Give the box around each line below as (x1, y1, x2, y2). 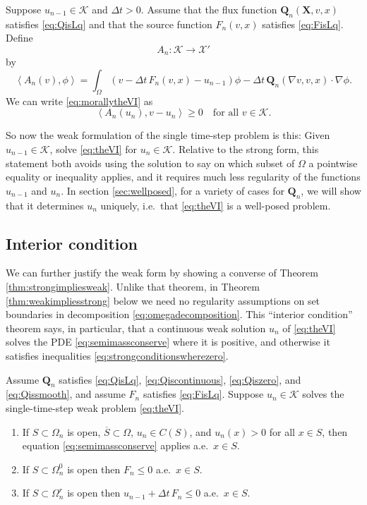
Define (6, 30, 33, 45)
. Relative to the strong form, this (172, 142, 319, 157)
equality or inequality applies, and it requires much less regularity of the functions (6, 169, 361, 184)
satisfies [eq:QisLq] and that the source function (6, 16, 212, 31)
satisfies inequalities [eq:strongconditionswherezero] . (6, 348, 229, 363)
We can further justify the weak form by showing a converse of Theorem (6, 265, 318, 280)
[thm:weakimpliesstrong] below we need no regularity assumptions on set (6, 293, 320, 308)
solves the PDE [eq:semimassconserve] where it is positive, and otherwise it (6, 334, 330, 349)
